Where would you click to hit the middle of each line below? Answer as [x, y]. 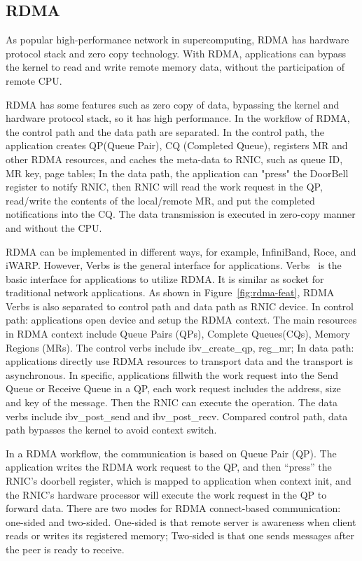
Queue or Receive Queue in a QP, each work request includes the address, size [173, 388]
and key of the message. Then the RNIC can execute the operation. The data [172, 402]
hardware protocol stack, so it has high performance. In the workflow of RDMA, [178, 118]
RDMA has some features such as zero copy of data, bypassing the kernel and [173, 104]
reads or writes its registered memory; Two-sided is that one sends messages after [180, 535]
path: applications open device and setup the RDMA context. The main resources [181, 320]
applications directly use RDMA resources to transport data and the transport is [179, 361]
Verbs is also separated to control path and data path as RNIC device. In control [180, 306]
